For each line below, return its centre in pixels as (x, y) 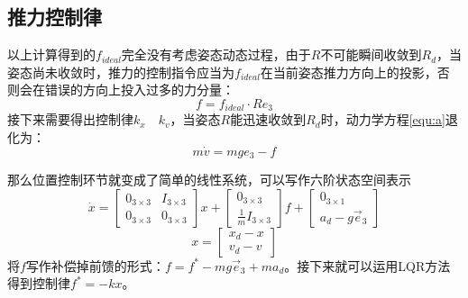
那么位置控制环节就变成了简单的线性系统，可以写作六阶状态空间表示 (209, 180)
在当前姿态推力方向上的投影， (349, 72)
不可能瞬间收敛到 (371, 54)
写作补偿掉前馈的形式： (95, 265)
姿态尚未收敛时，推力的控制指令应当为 (121, 72)
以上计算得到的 (51, 54)
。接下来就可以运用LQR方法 (367, 265)
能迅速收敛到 (268, 119)
